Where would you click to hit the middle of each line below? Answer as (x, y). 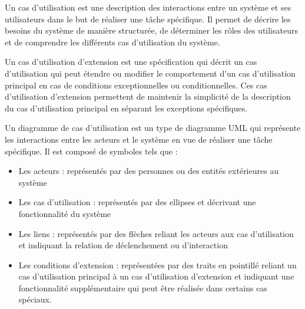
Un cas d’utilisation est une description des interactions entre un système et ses (148, 7)
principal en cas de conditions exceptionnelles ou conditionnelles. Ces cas (136, 85)
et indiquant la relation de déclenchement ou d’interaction (123, 245)
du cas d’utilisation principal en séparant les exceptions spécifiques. (126, 108)
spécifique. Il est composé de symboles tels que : (91, 151)
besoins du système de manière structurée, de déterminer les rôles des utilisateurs (151, 30)
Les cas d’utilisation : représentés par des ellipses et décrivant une (137, 202)
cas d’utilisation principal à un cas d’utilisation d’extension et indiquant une (156, 276)
